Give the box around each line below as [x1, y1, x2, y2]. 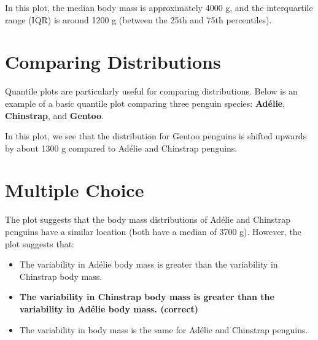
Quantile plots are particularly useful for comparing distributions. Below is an [5, 85, 298, 98]
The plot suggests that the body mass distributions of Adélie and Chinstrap [5, 213, 291, 226]
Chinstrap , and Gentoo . [5, 109, 104, 122]
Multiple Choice [5, 177, 144, 203]
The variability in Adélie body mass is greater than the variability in [19, 258, 278, 271]
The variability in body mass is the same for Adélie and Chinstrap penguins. [19, 323, 308, 336]
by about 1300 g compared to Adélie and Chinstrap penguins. [5, 141, 238, 154]
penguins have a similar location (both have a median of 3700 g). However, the [5, 225, 301, 238]
